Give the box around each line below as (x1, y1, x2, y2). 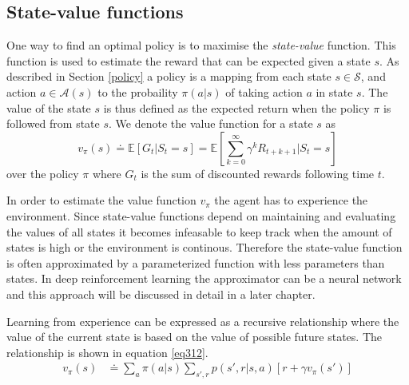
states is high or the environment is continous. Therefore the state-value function (6, 239, 403, 256)
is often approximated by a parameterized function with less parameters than (6, 254, 385, 271)
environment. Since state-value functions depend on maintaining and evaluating (6, 207, 396, 224)
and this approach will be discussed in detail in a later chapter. (6, 285, 316, 302)
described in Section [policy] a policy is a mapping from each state (6, 68, 332, 85)
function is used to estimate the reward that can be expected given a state (6, 52, 371, 69)
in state (316, 83, 353, 100)
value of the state (6, 99, 91, 116)
